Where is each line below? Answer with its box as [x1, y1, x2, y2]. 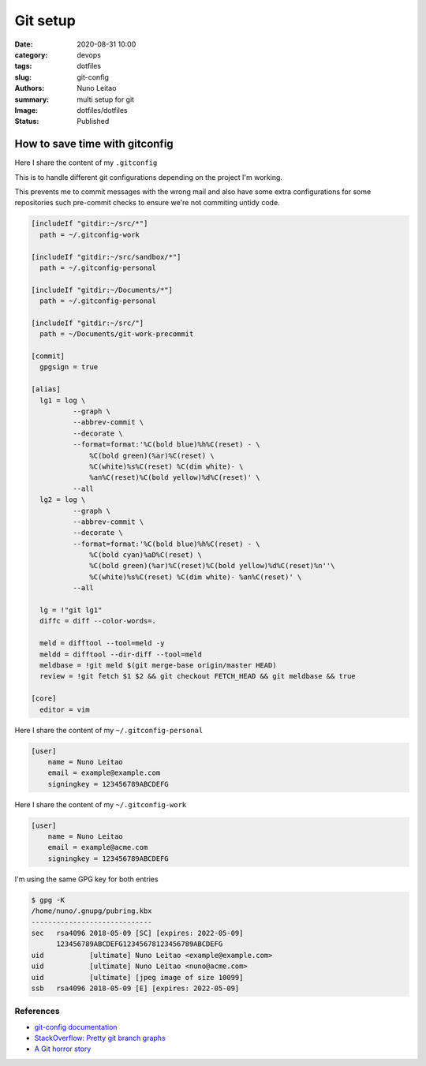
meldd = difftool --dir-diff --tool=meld [39, 649, 203, 659]
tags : [14, 62, 32, 71]
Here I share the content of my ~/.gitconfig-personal [14, 725, 204, 735]
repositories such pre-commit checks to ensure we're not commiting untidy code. [14, 198, 280, 208]
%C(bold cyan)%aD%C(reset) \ [89, 551, 203, 559]
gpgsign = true [39, 363, 99, 372]
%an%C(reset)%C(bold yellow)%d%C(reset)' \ [89, 473, 260, 482]
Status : [14, 117, 39, 126]
